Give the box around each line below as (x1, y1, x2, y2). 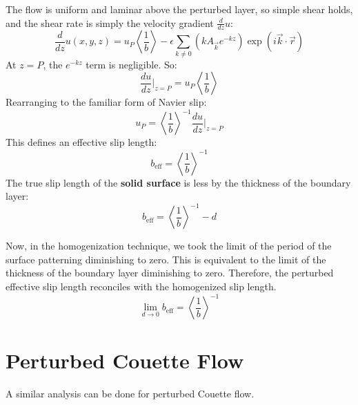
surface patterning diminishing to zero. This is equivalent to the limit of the (6, 252, 326, 266)
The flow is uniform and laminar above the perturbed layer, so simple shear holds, (6, 2, 353, 16)
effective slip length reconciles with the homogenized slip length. (6, 279, 277, 293)
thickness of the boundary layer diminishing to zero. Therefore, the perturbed (6, 265, 334, 280)
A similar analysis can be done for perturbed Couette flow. (6, 386, 255, 401)
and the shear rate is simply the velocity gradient (6, 15, 214, 30)
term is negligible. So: (86, 57, 177, 71)
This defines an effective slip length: (6, 135, 157, 149)
